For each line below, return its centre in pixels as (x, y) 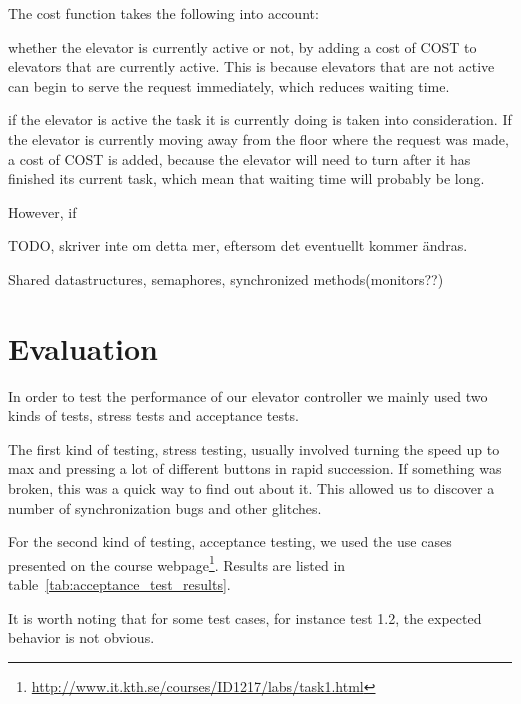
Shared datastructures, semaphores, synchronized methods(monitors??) (226, 278)
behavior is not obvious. (81, 637)
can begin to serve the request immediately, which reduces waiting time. (229, 85)
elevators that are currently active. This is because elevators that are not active (251, 66)
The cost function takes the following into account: (163, 13)
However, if (42, 211)
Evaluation (83, 347)
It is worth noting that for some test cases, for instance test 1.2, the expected (245, 617)
